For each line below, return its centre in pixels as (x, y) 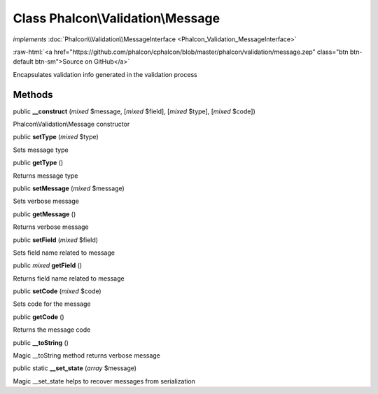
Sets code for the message (52, 304)
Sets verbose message (46, 201)
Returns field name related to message (69, 278)
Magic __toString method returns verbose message (87, 356)
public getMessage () (44, 214)
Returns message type (45, 176)
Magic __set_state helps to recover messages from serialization (104, 381)
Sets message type (41, 150)
